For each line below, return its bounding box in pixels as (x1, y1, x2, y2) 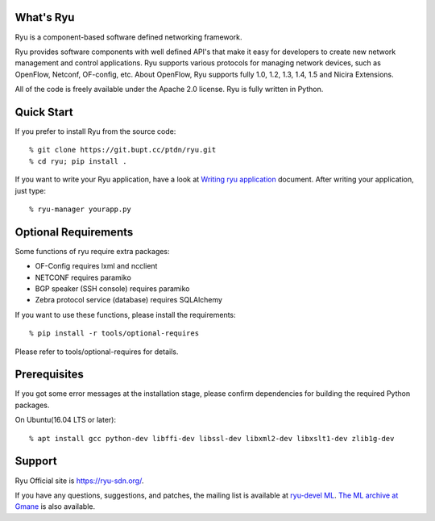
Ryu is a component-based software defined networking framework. (14, 32, 242, 42)
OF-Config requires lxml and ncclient (35, 261, 158, 271)
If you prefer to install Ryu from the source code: (14, 126, 176, 136)
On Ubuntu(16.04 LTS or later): (14, 415, 117, 425)
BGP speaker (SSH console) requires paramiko (35, 284, 190, 294)
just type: (14, 185, 47, 195)
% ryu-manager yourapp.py (29, 204, 132, 214)
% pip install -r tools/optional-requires (29, 329, 200, 338)
